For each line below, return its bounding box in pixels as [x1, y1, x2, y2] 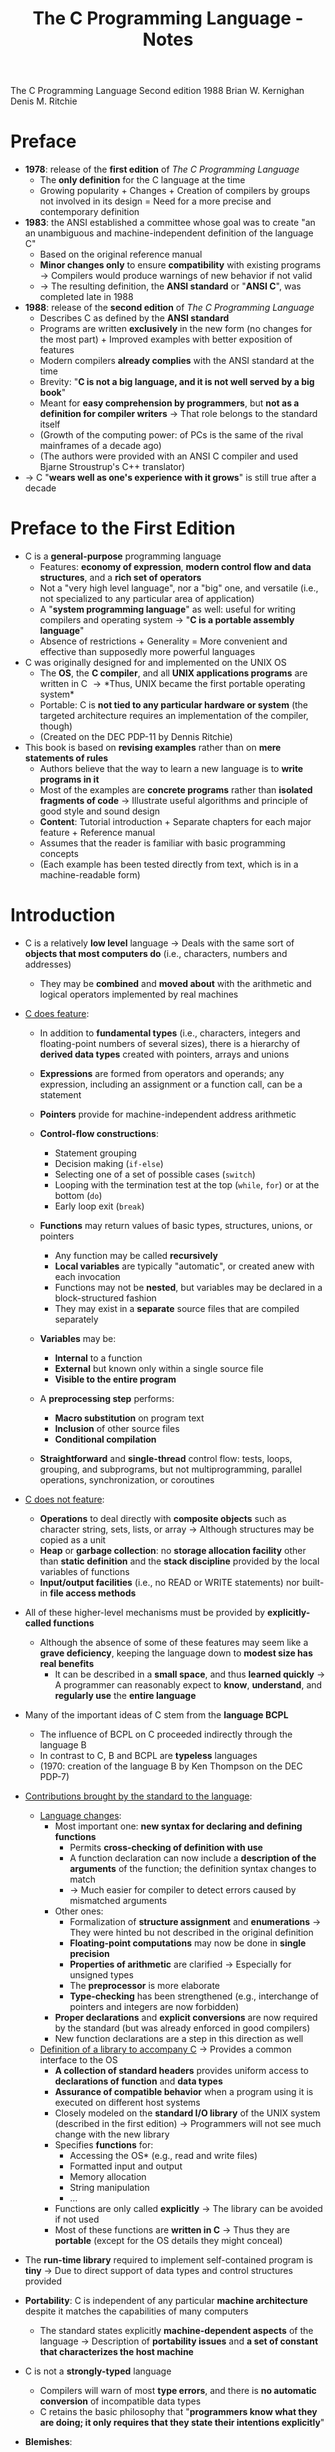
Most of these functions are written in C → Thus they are [54, 2224, 290, 2236]
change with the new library [54, 2128, 170, 2140]
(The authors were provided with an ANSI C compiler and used [39, 450, 299, 462]
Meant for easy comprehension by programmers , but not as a [39, 397, 300, 409]
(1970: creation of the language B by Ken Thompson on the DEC [39, 1760, 303, 1772]
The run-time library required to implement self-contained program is [24, 2254, 313, 2266]
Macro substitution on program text [54, 1412, 205, 1424]
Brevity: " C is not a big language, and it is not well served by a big [39, 376, 315, 388]
